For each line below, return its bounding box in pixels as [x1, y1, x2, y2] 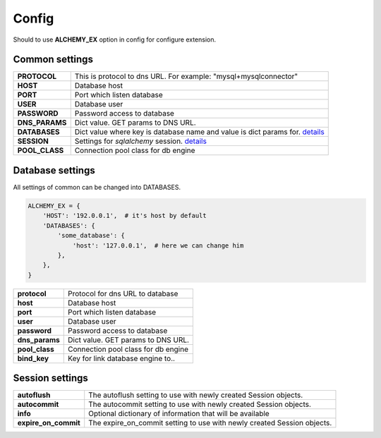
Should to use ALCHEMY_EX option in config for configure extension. [13, 35, 217, 44]
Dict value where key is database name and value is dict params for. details [74, 127, 325, 137]
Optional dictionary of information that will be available [88, 409, 270, 419]
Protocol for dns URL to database [68, 288, 179, 298]
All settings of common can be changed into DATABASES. [13, 183, 181, 191]
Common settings [13, 54, 93, 66]
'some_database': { [57, 231, 125, 240]
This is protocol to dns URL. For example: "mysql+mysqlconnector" [74, 71, 298, 81]
